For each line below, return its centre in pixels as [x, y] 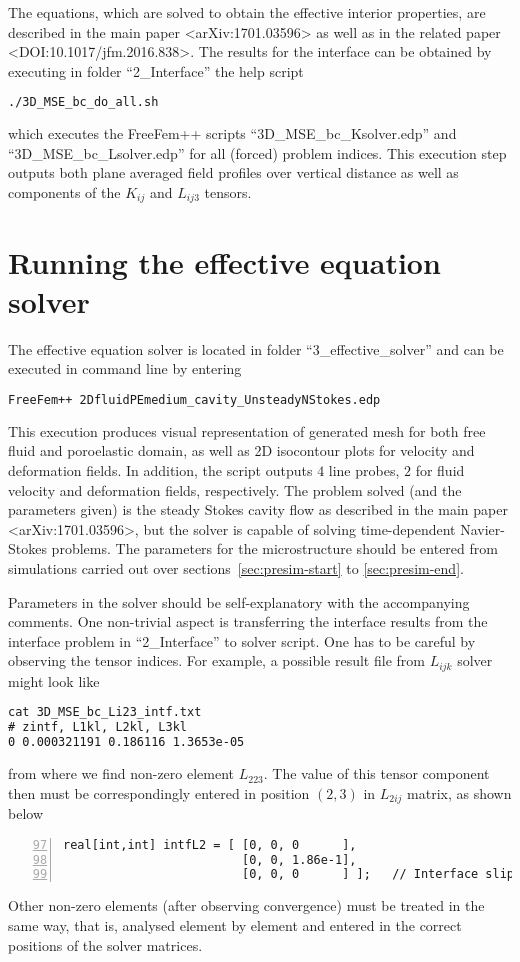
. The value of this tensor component [376, 773]
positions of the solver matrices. [105, 944]
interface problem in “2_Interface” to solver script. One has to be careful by [242, 640]
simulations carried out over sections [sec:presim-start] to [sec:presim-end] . [236, 568]
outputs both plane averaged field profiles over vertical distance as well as [233, 172]
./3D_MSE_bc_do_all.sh [83, 102]
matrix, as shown [459, 792]
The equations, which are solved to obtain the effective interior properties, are [247, 12]
